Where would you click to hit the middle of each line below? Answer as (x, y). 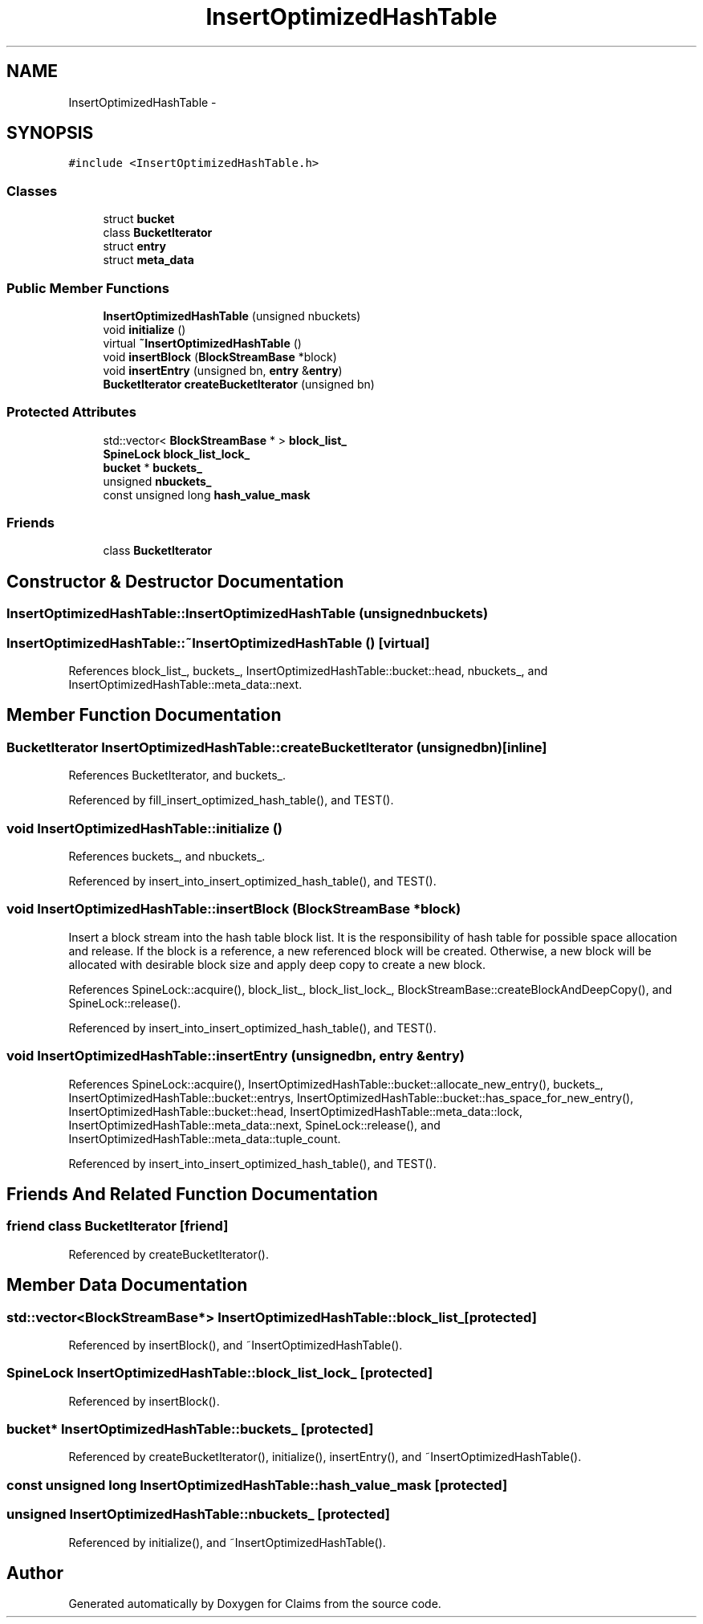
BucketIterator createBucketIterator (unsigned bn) (239, 384)
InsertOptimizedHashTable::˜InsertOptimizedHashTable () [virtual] (218, 643)
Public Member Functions (88, 288)
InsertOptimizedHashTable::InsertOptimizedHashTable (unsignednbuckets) (248, 614)
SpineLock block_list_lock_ (177, 454)
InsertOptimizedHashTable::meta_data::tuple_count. (205, 1138)
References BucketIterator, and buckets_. (177, 775)
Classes (32, 191)
